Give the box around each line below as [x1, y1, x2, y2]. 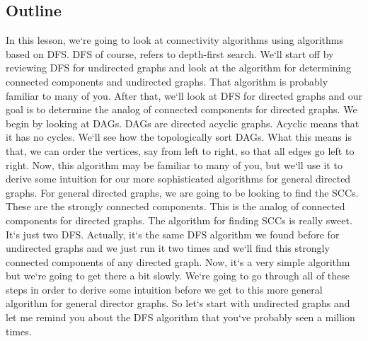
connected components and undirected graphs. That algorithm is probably [6, 74, 328, 88]
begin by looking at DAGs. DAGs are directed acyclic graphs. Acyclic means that [6, 115, 360, 130]
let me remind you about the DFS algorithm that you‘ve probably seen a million [6, 310, 355, 325]
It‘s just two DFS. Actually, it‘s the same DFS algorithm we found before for [6, 226, 340, 241]
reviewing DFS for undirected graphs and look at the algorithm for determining [6, 60, 352, 75]
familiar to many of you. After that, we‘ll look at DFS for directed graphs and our [6, 88, 362, 103]
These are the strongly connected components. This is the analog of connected [6, 199, 345, 214]
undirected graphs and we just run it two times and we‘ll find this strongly [6, 241, 330, 255]
